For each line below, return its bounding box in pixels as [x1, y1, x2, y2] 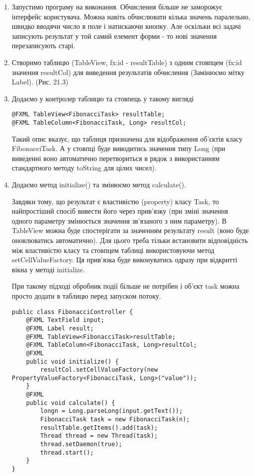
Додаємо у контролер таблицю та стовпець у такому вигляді [11, 93, 194, 103]
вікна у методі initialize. [11, 264, 85, 274]
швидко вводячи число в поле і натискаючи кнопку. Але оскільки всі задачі [11, 21, 241, 31]
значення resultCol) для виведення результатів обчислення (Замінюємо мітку [11, 67, 245, 77]
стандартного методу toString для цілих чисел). [11, 162, 157, 173]
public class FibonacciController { [11, 308, 133, 316]
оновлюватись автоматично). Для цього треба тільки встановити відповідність [11, 235, 248, 245]
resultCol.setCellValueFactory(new [40, 366, 158, 374]
